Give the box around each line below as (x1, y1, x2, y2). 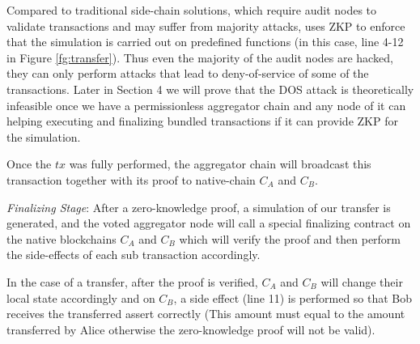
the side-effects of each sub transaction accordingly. (6, 246, 261, 263)
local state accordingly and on (6, 289, 155, 306)
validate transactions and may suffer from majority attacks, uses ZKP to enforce (6, 17, 405, 34)
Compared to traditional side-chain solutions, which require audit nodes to (6, 2, 377, 18)
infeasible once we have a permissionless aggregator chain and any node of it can (6, 96, 406, 113)
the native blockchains (6, 230, 117, 247)
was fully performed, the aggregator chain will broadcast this (69, 155, 371, 172)
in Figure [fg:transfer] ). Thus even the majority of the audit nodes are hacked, (6, 49, 393, 66)
